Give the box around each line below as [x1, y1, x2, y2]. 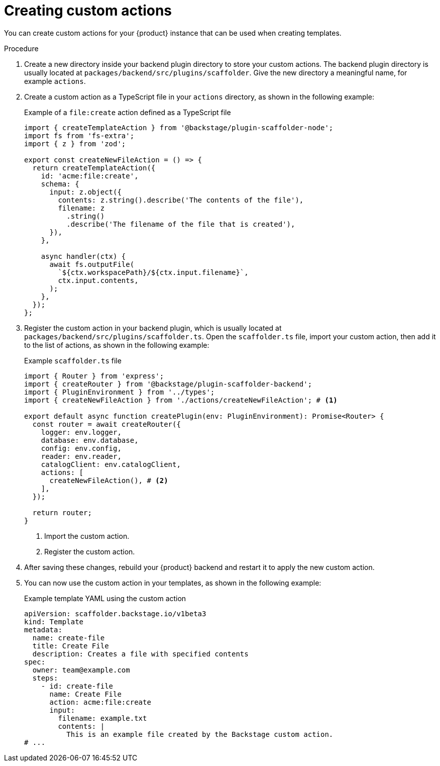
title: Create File [32, 641, 109, 650]
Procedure [4, 44, 39, 53]
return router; [32, 508, 92, 517]
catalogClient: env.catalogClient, [41, 460, 181, 468]
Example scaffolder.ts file [24, 356, 122, 365]
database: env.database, [41, 436, 139, 444]
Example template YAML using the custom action [24, 594, 186, 603]
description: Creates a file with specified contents [32, 649, 249, 658]
